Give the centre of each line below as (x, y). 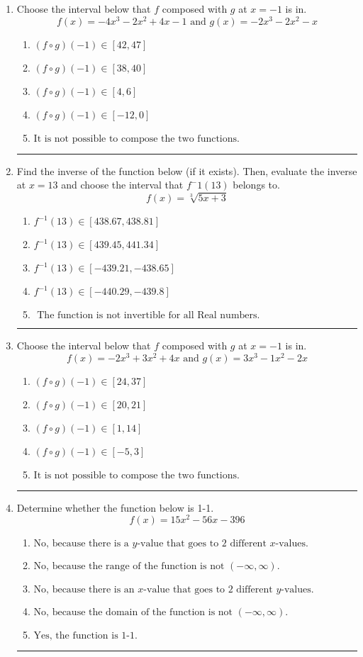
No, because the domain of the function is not (133, 613)
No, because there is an (84, 590)
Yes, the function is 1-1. (85, 636)
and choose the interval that (122, 185)
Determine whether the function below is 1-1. (115, 507)
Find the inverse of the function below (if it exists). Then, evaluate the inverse (187, 170)
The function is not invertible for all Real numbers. (149, 316)
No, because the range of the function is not (129, 567)
